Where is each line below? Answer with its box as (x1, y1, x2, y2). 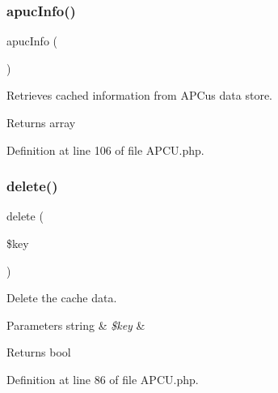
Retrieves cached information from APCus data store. (6, 87, 272, 104)
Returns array (6, 114, 76, 130)
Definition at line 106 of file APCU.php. (6, 141, 204, 158)
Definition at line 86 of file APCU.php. (6, 370, 199, 387)
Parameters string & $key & (6, 316, 145, 333)
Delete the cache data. (6, 289, 117, 306)
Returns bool (6, 344, 71, 361)
